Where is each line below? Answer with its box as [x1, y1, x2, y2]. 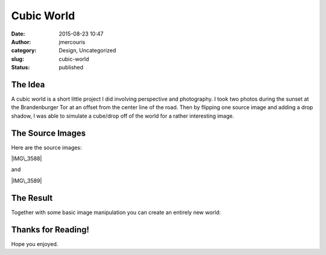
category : [11, 47, 37, 54]
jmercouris [59, 38, 86, 45]
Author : [11, 38, 31, 45]
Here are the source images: [11, 143, 82, 151]
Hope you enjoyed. [11, 240, 59, 247]
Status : [11, 64, 30, 71]
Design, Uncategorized [59, 47, 117, 54]
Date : [11, 30, 25, 37]
